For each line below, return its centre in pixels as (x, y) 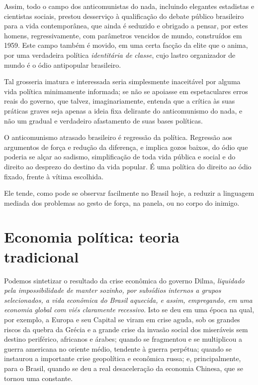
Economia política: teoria (92, 237)
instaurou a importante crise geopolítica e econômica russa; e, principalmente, (123, 358)
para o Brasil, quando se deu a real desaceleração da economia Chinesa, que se (124, 368)
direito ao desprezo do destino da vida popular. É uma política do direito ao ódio (128, 166)
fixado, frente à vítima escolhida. (54, 176)
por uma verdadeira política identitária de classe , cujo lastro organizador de (120, 55)
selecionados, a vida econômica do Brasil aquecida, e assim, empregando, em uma (128, 300)
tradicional (42, 256)
